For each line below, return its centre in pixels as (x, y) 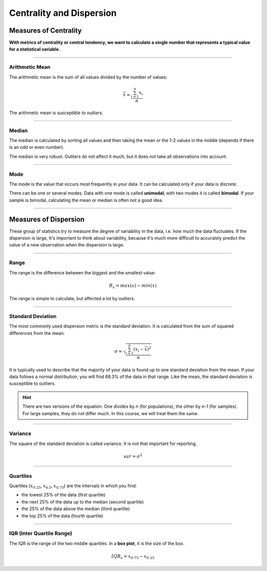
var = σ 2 (133, 456)
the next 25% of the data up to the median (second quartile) (83, 502)
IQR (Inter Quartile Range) (41, 533)
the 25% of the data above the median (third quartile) (76, 509)
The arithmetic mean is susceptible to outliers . (56, 113)
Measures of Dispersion (47, 219)
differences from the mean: (37, 333)
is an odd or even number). (37, 147)
